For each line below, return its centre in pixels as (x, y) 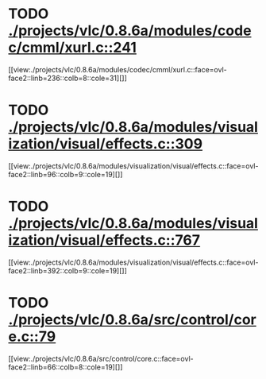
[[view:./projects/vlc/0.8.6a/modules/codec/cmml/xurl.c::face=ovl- (118, 69)
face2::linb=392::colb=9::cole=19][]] (67, 270)
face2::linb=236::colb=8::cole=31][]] (67, 78)
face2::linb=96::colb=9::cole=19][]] (66, 174)
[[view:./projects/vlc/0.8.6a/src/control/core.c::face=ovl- (101, 358)
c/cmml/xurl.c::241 (73, 48)
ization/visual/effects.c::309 (106, 144)
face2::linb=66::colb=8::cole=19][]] (66, 367)
